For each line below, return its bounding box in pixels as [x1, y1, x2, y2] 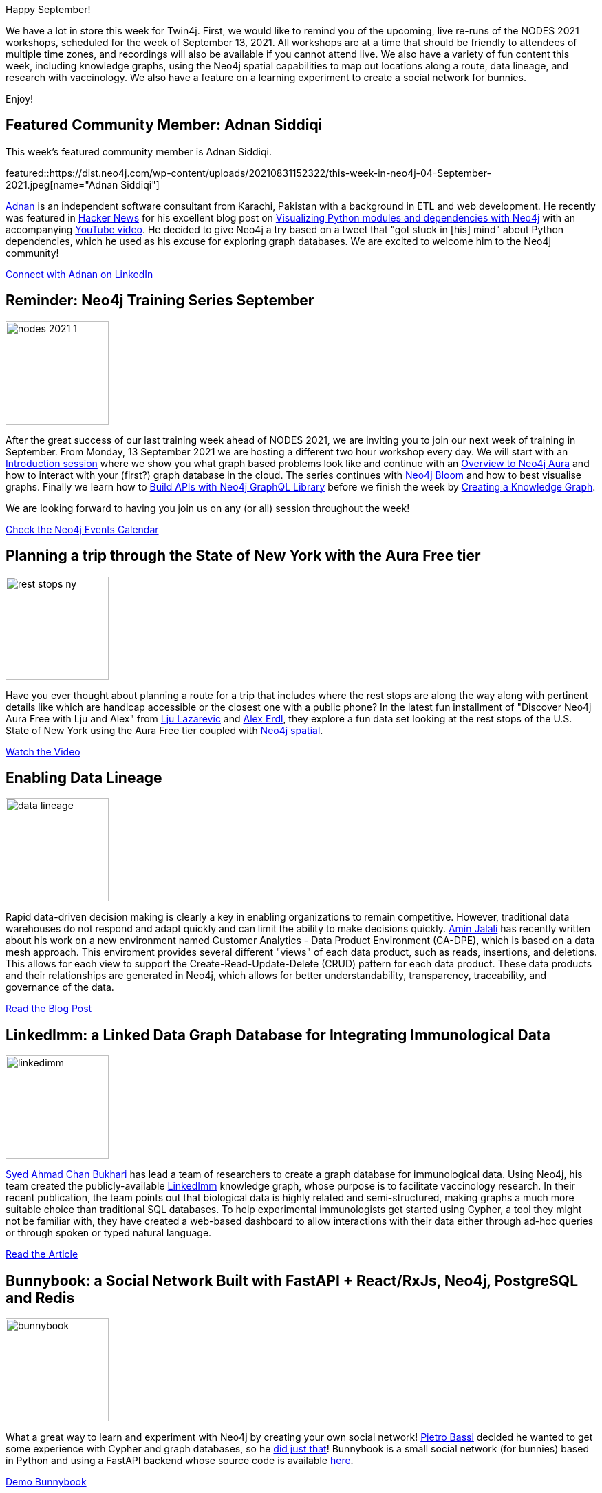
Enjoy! [6, 93, 34, 105]
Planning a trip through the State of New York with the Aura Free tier [6, 547, 481, 565]
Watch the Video [6, 745, 80, 758]
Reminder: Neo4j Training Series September [6, 292, 314, 310]
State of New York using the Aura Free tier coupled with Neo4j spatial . [6, 724, 323, 736]
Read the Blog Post [6, 1002, 92, 1015]
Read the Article [6, 1248, 78, 1260]
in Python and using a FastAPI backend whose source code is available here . [6, 1454, 354, 1467]
